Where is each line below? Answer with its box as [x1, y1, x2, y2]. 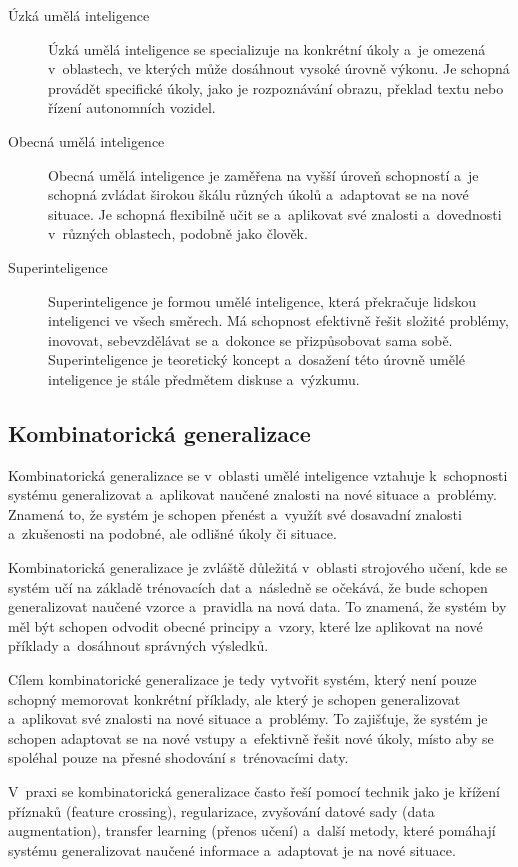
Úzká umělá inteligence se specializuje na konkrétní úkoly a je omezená [48, 38, 486, 59]
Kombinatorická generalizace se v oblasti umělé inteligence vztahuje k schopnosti [8, 464, 508, 485]
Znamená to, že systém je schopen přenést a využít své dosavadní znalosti [8, 503, 462, 524]
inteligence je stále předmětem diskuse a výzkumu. [48, 368, 360, 389]
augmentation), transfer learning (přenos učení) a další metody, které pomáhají [8, 820, 496, 841]
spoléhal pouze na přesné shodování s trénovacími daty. [8, 747, 349, 768]
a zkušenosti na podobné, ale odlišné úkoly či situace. [8, 523, 337, 544]
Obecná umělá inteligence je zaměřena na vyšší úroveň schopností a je [48, 164, 479, 185]
